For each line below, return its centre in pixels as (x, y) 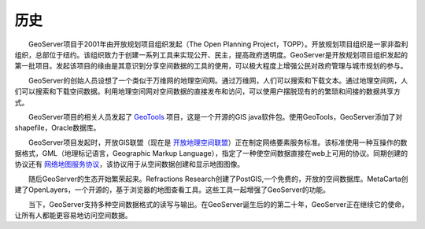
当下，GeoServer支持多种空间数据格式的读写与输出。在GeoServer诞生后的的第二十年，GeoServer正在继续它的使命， (218, 204)
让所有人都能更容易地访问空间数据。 (73, 216)
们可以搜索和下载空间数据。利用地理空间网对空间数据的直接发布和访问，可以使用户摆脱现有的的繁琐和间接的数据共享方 (207, 91)
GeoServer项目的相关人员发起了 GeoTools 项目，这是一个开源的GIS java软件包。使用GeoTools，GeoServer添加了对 (215, 116)
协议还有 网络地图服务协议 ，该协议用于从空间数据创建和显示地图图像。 (129, 164)
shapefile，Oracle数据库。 (57, 128)
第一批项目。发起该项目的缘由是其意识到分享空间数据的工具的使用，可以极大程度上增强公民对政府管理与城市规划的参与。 (211, 66)
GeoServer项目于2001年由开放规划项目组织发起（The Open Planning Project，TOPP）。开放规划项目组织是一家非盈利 (218, 44)
